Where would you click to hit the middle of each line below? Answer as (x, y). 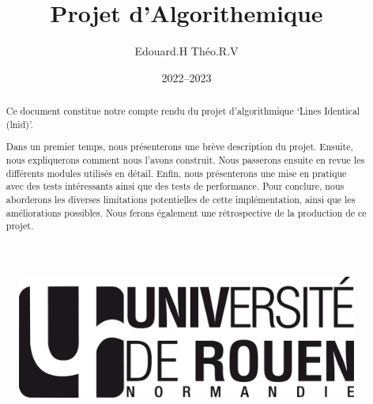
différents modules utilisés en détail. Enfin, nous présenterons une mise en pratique (176, 173)
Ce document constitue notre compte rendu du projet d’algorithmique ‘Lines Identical (183, 111)
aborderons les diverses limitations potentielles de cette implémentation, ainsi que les (181, 199)
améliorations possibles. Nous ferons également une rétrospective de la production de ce (186, 212)
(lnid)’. (19, 124)
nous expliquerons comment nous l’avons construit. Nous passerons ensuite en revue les (185, 159)
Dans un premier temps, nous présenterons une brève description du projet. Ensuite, (179, 147)
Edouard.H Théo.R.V (186, 51)
